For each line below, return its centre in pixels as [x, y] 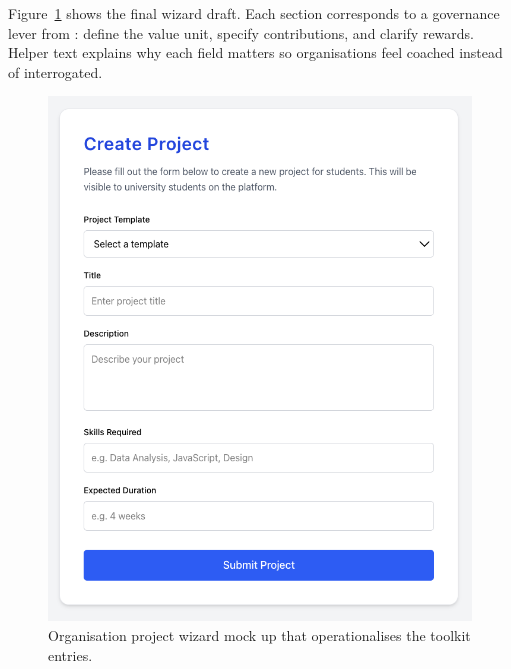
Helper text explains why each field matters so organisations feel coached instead [255, 52]
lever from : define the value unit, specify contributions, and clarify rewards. [241, 32]
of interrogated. [55, 71]
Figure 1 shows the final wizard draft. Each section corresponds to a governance [254, 13]
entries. [70, 654]
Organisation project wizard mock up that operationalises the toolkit [259, 634]
